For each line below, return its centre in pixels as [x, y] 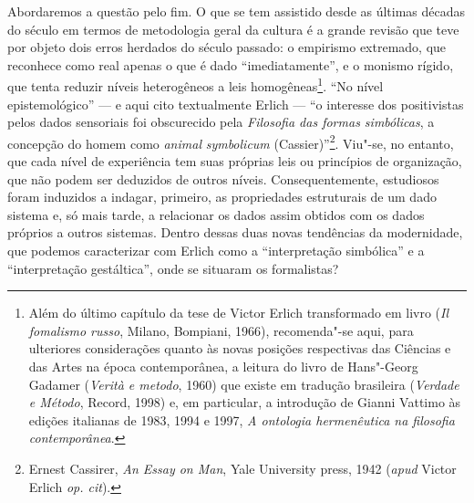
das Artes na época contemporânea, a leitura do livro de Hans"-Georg [223, 366]
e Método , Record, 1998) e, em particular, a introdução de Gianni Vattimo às [245, 402]
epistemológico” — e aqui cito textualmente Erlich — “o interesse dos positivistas [236, 104]
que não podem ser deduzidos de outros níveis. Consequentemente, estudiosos [223, 178]
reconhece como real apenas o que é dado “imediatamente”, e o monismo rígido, [231, 64]
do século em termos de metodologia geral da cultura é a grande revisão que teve [233, 29]
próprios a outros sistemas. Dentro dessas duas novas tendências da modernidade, [235, 232]
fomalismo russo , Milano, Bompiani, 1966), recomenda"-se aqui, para [221, 330]
